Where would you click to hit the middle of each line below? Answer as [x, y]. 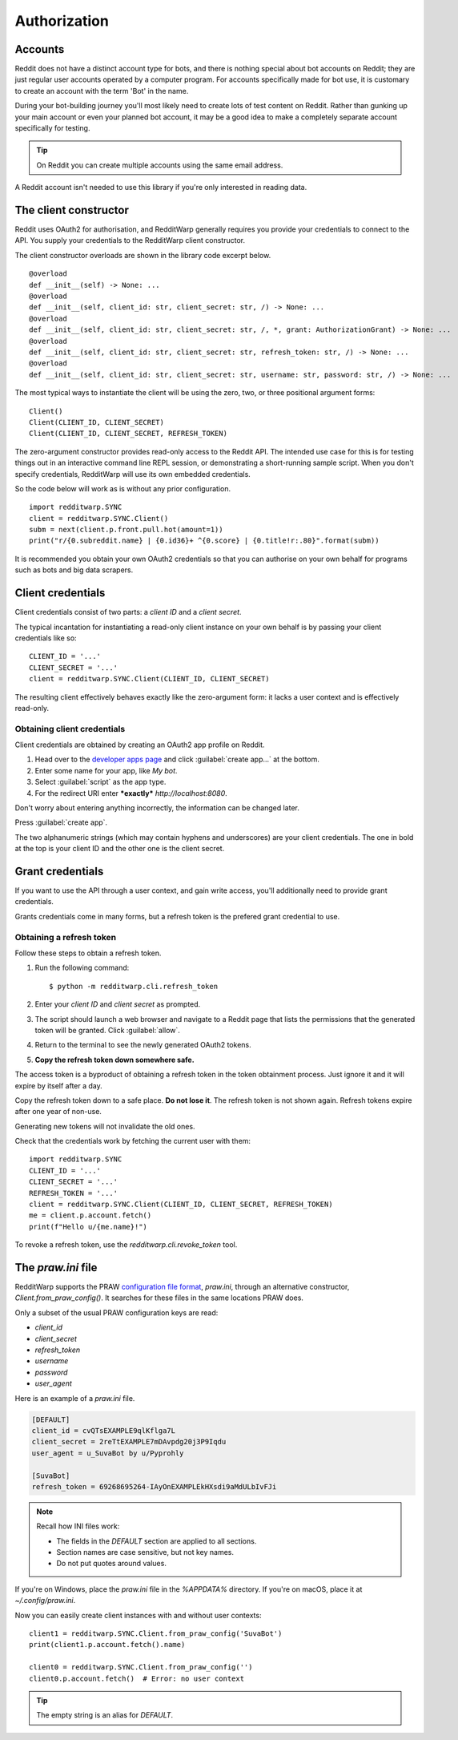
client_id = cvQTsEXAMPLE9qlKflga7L [104, 1430]
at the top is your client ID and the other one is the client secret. [120, 849]
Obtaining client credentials [70, 729]
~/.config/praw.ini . [45, 1601]
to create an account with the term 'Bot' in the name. [102, 91]
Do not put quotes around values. [112, 1564]
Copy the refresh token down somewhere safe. [115, 1060]
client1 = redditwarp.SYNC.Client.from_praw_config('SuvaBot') [156, 1634]
